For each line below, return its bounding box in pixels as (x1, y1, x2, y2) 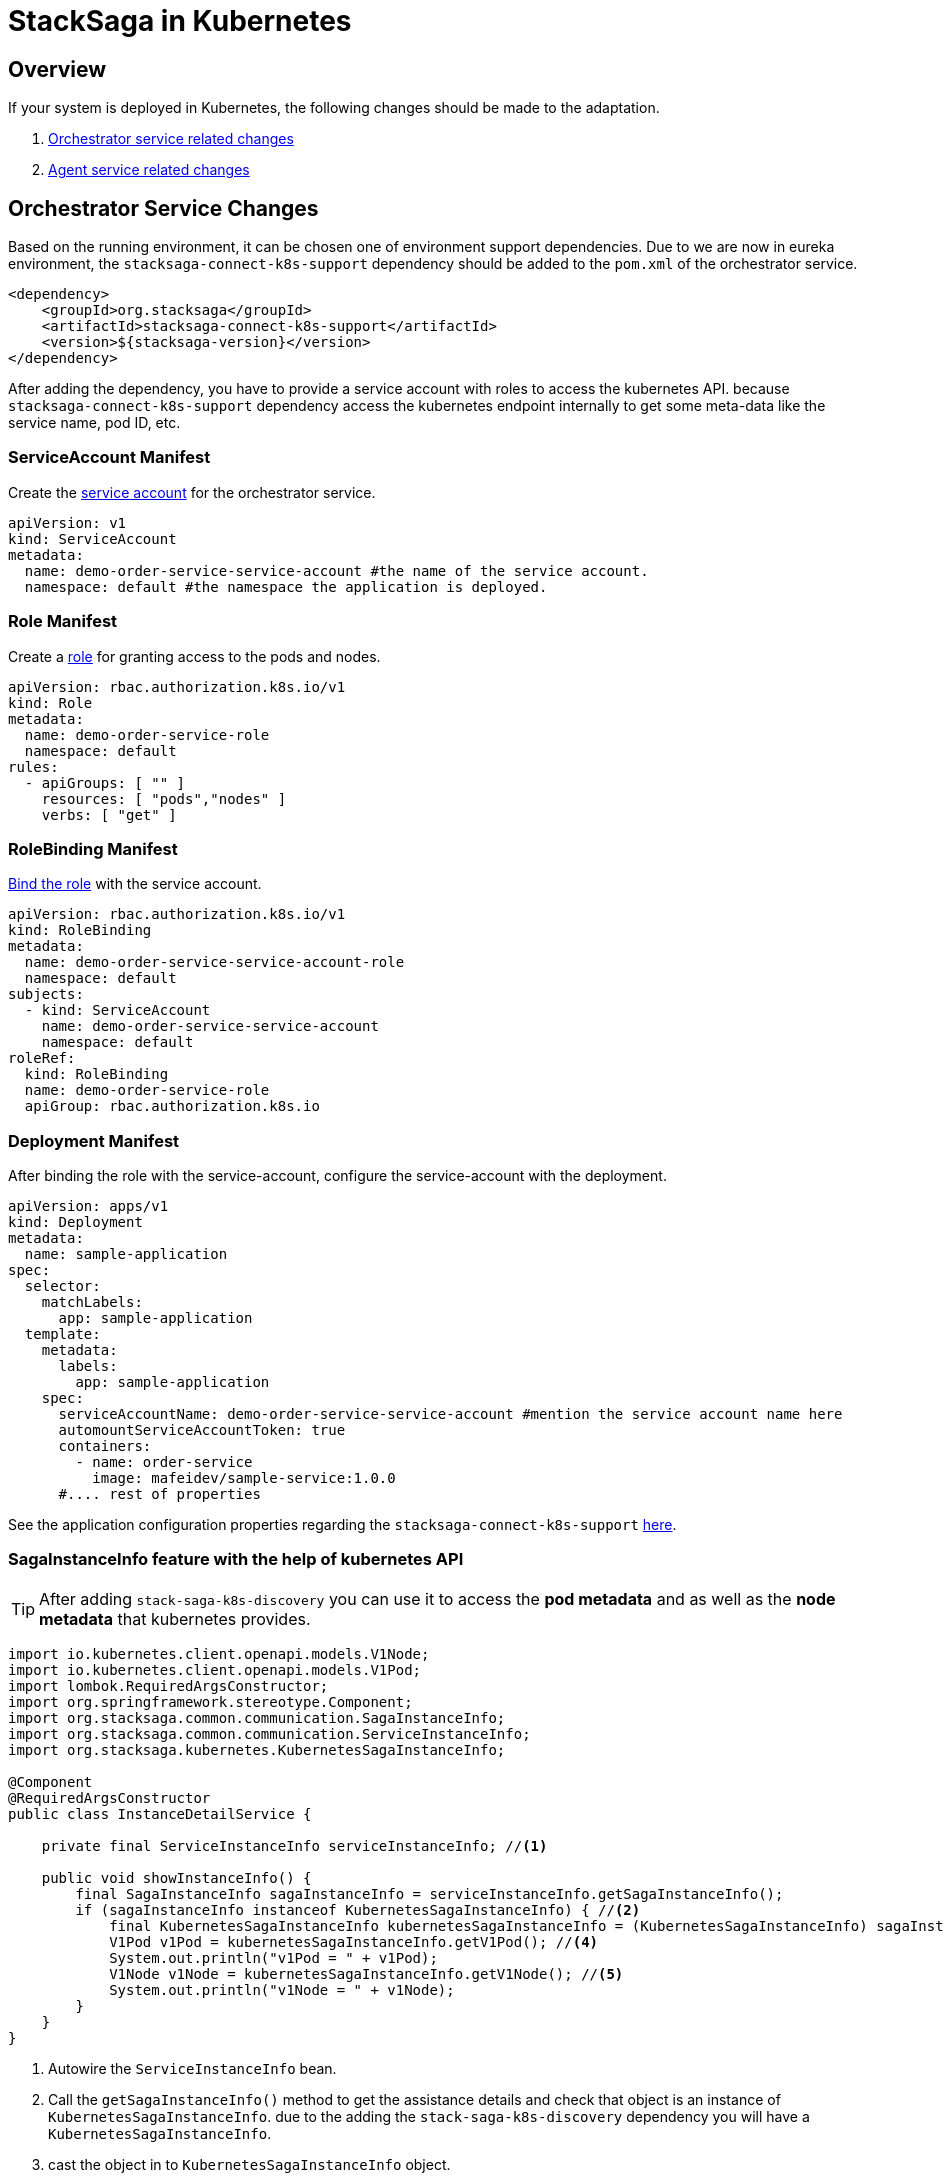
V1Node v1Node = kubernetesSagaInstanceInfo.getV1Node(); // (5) (109, 1965, 624, 1982)
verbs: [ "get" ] (41, 806, 177, 823)
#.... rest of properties (58, 1486, 261, 1503)
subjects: (8, 986, 84, 1003)
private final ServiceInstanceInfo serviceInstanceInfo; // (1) (41, 1837, 548, 1854)
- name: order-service (75, 1454, 253, 1471)
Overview (8, 56, 107, 82)
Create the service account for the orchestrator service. (8, 483, 376, 501)
